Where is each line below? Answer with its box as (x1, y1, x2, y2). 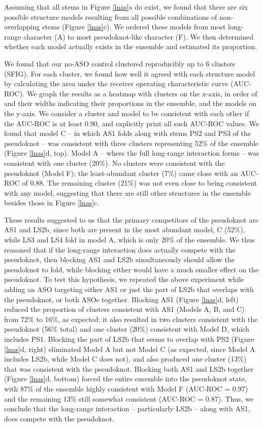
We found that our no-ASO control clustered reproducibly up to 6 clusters (4, 58, 236, 68)
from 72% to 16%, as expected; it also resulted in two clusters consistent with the (4, 313, 258, 324)
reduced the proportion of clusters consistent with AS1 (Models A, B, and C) (4, 304, 245, 314)
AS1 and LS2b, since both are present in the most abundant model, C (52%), (4, 224, 245, 235)
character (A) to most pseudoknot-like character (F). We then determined (23, 31, 253, 42)
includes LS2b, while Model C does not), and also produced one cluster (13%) (4, 353, 247, 364)
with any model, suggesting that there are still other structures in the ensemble (4, 187, 251, 198)
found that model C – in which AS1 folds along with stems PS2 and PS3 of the (4, 128, 251, 138)
